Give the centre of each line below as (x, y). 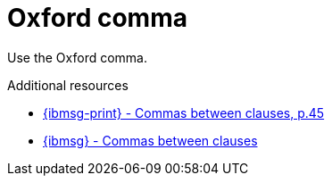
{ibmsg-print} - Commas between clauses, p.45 (184, 112)
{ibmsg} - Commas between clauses (150, 140)
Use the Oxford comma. (78, 57)
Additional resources (68, 85)
